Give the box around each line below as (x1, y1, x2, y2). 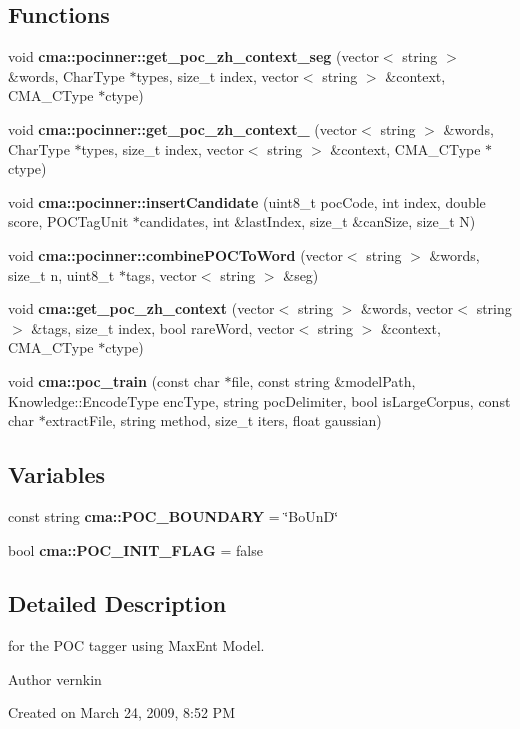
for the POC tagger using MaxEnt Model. (8, 635, 265, 656)
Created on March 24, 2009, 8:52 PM (8, 702, 235, 723)
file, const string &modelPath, (231, 370, 416, 391)
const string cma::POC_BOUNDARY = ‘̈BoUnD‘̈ (8, 505, 339, 526)
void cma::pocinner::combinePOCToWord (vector (8, 244, 343, 265)
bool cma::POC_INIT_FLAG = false (8, 539, 263, 560)
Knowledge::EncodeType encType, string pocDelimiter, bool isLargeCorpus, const (8, 390, 511, 411)
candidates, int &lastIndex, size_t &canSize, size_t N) (139, 211, 476, 232)
